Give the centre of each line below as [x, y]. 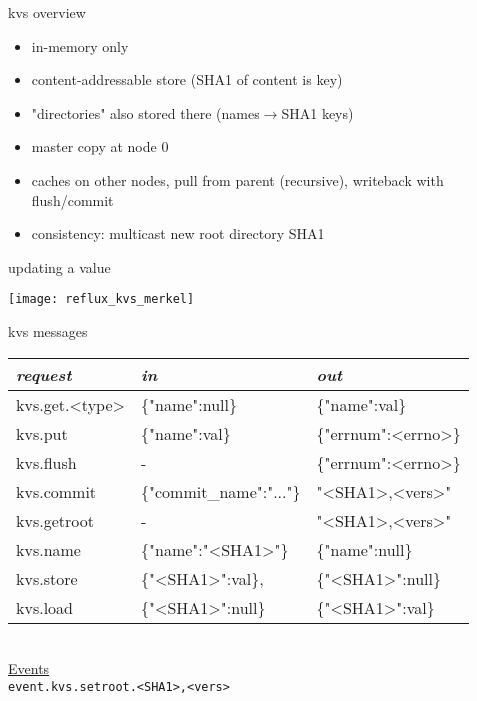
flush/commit [72, 199]
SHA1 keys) [317, 112]
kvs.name [48, 549]
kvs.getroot [55, 520]
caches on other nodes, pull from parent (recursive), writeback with [237, 179]
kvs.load [44, 607]
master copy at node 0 [100, 146]
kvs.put [42, 433]
